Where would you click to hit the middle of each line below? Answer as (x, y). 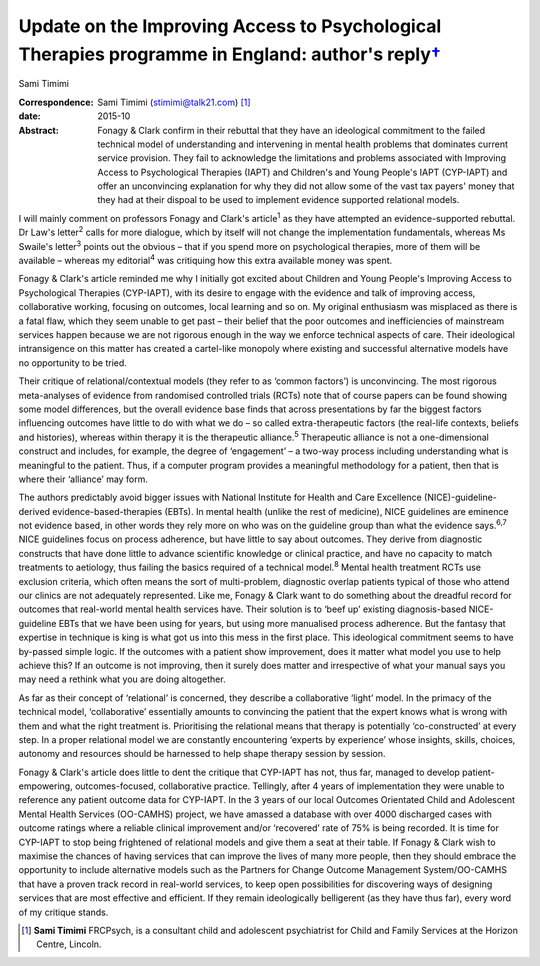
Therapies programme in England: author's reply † (230, 54)
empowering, (46, 786)
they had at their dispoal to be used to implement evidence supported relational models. (278, 200)
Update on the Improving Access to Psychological (230, 26)
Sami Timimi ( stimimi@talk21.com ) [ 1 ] (174, 102)
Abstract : (38, 130)
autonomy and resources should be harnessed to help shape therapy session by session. (202, 754)
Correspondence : (56, 102)
